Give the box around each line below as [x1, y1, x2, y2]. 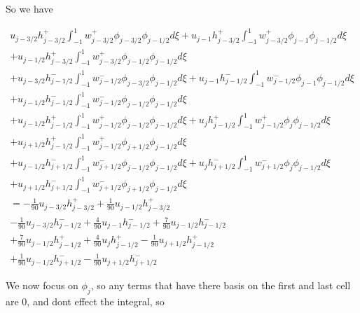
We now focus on [6, 277, 78, 292]
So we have [6, 1, 53, 15]
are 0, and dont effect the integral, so [6, 293, 165, 308]
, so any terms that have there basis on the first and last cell [90, 277, 351, 292]
